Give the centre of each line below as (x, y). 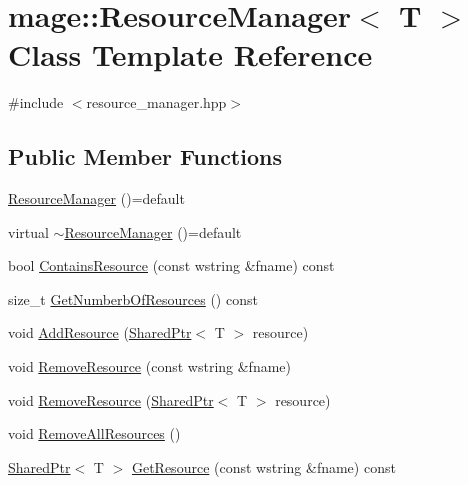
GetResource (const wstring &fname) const (263, 466)
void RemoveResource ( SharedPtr (111, 399)
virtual (28, 231)
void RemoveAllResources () (94, 433)
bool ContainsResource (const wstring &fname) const (171, 265)
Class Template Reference (190, 54)
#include (36, 102)
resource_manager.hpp (156, 102)
